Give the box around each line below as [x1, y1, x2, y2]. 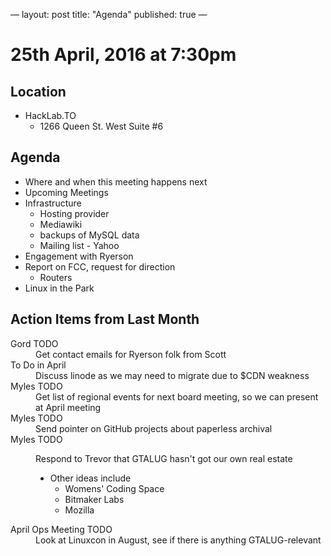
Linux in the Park [24, 282, 95, 294]
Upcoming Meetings [24, 186, 109, 198]
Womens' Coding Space [64, 482, 165, 494]
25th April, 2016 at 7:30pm [10, 44, 237, 66]
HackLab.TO [24, 110, 77, 121]
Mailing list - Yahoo [39, 239, 120, 251]
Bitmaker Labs [64, 493, 125, 505]
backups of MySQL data [39, 229, 140, 241]
